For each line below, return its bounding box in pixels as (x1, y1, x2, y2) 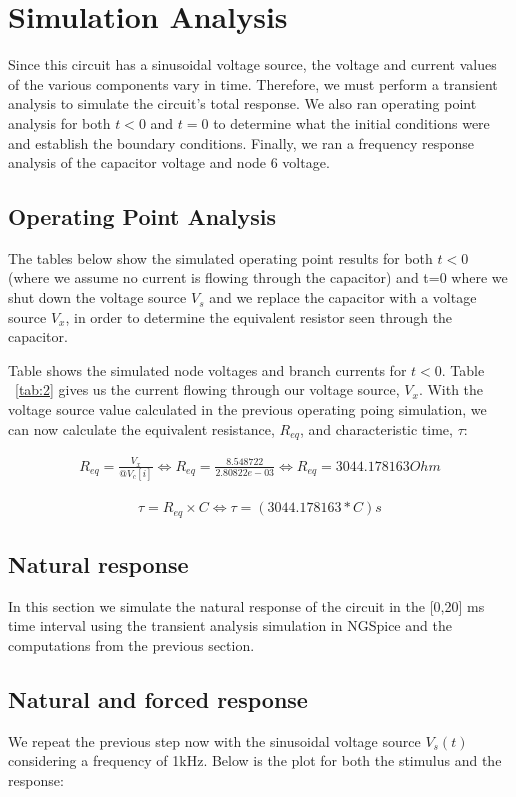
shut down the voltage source (8, 287, 187, 308)
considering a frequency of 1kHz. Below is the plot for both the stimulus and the (8, 750, 502, 771)
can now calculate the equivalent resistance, (8, 418, 275, 439)
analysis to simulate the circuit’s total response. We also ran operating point (8, 93, 477, 114)
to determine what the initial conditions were (213, 112, 490, 133)
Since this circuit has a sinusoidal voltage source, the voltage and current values (8, 54, 497, 75)
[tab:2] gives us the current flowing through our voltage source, (15, 379, 400, 400)
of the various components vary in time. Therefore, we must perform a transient (8, 73, 498, 94)
